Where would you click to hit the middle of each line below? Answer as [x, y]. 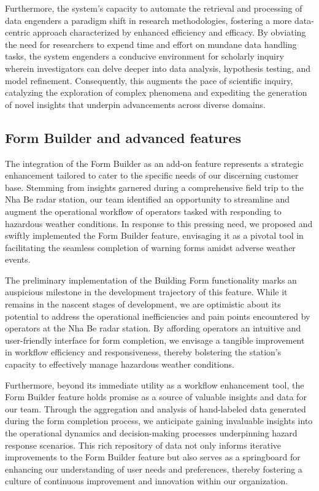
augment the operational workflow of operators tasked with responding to [143, 211]
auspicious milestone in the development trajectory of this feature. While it [146, 292]
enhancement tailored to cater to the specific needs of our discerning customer [152, 175]
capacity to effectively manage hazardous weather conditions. [120, 364]
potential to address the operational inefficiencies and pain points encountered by [158, 316]
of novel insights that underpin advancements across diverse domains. [135, 104]
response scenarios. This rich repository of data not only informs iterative [143, 445]
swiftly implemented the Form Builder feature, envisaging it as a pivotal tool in [154, 235]
